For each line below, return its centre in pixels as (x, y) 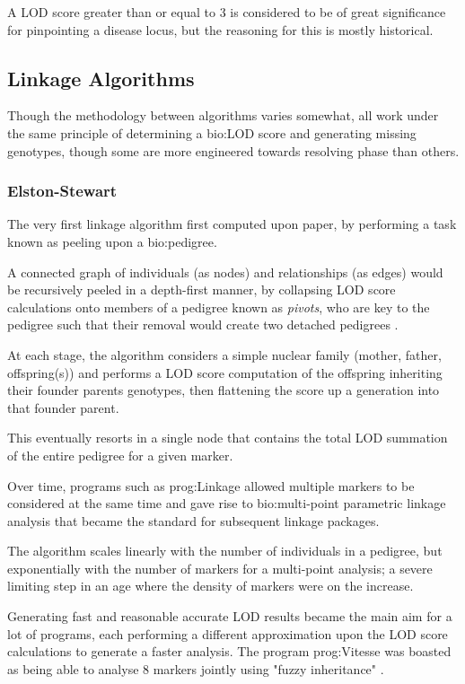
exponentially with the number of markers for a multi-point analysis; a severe (220, 568)
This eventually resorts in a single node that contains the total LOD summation (228, 438)
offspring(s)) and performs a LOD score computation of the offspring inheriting (225, 372)
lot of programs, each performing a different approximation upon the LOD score (228, 633)
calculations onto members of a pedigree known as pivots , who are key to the (219, 307)
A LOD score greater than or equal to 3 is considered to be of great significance (227, 12)
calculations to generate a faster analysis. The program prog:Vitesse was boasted (229, 651)
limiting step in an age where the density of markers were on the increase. (211, 586)
